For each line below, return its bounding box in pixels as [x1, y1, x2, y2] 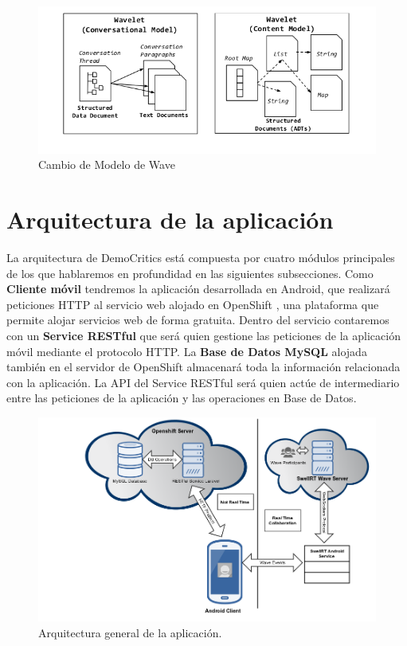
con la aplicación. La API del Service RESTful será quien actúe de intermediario [6, 374, 400, 390]
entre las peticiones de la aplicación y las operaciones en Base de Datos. [6, 390, 357, 406]
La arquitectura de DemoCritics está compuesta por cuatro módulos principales [6, 249, 395, 266]
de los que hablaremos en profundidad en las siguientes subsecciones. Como [6, 264, 374, 281]
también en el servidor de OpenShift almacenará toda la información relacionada [6, 358, 401, 375]
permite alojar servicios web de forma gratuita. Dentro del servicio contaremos [6, 311, 389, 328]
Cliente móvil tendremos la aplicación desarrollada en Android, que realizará [6, 280, 390, 297]
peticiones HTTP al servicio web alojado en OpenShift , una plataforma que [6, 296, 379, 312]
